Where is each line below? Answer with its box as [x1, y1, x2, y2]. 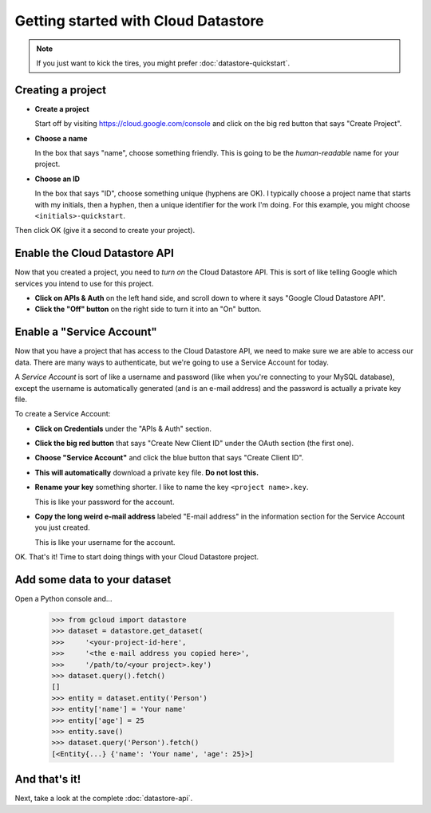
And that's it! [14, 772, 81, 786]
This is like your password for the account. [34, 497, 175, 507]
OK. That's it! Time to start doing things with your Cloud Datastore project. [14, 552, 259, 562]
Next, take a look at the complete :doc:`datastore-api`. [14, 794, 193, 803]
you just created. [34, 523, 91, 532]
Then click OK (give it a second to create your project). [14, 226, 196, 235]
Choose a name [34, 133, 88, 143]
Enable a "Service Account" [14, 326, 157, 339]
